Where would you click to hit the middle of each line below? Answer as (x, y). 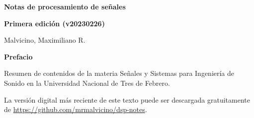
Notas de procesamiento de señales (65, 6)
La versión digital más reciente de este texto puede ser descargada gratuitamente (127, 99)
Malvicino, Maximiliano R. (45, 40)
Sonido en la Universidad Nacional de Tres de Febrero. (87, 83)
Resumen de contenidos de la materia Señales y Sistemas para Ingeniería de (119, 73)
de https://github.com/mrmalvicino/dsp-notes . (76, 109)
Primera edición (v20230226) (54, 23)
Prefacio (18, 56)
